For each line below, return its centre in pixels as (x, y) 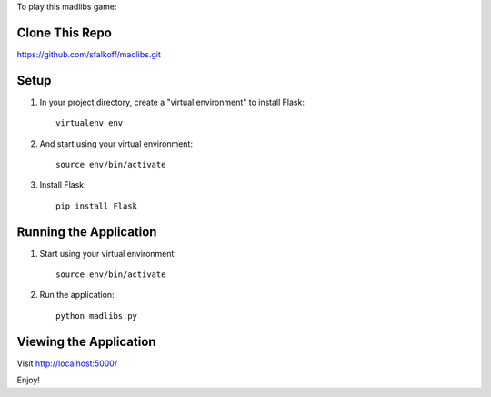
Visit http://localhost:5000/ (67, 363)
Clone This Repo (65, 32)
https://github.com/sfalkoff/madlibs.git (89, 54)
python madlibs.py (97, 316)
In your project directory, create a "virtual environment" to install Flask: (172, 102)
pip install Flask (97, 206)
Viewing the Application (86, 341)
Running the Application (87, 232)
